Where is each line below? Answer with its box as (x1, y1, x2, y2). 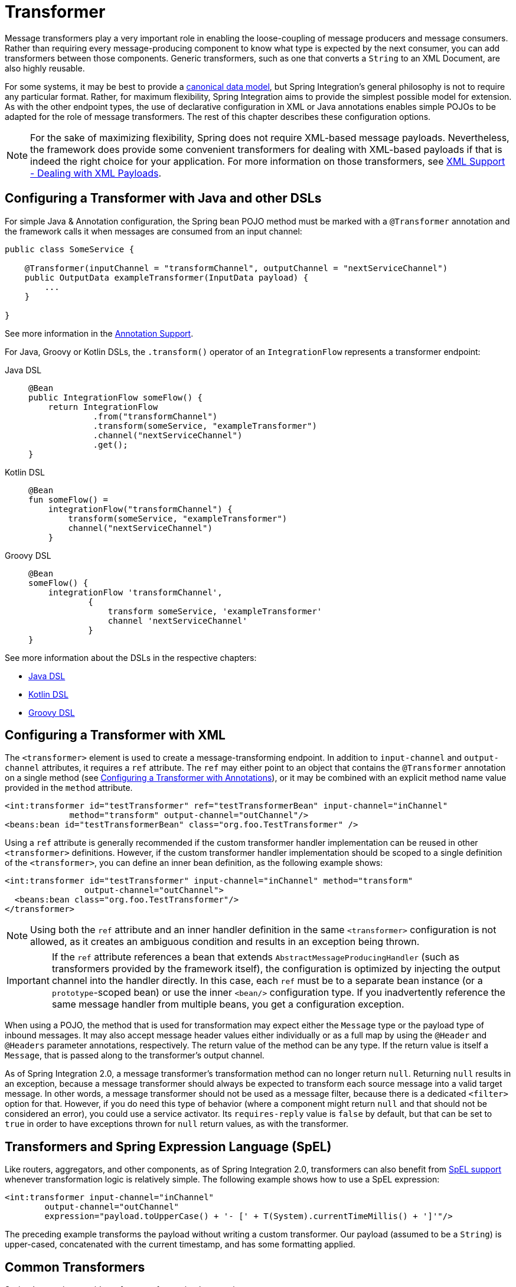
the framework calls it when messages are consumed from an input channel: (5, 226, 302, 236)
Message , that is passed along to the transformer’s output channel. (5, 1050, 264, 1061)
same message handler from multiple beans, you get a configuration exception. (51, 998, 404, 1011)
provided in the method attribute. (5, 783, 133, 793)
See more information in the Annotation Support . (5, 328, 194, 338)
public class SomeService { (5, 244, 135, 254)
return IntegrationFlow (48, 402, 158, 412)
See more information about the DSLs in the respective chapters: (5, 652, 257, 663)
